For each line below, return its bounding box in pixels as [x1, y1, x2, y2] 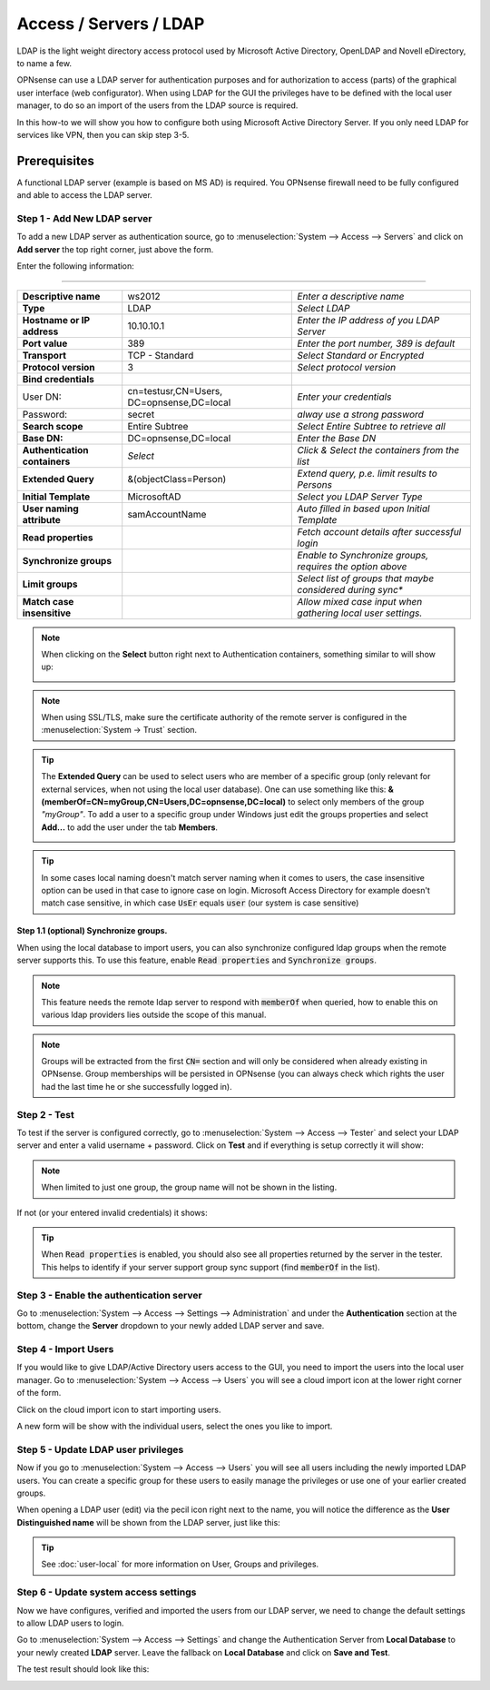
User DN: [22, 390, 63, 403]
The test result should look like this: [16, 1664, 150, 1675]
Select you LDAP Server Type [297, 490, 424, 503]
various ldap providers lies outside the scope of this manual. [41, 1009, 267, 1021]
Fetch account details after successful [297, 525, 462, 538]
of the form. [16, 1388, 62, 1398]
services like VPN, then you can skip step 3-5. [16, 129, 190, 140]
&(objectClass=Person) [127, 472, 227, 485]
